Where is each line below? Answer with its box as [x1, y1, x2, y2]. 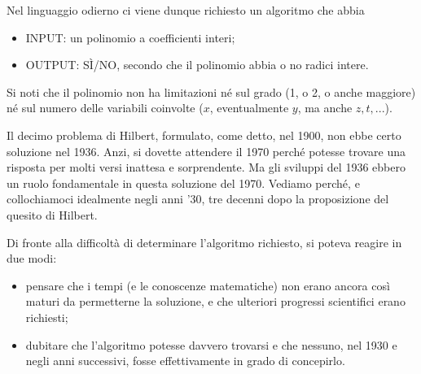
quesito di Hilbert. [7, 206, 98, 223]
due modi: [7, 250, 57, 267]
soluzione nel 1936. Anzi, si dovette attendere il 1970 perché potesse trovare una [7, 142, 406, 159]
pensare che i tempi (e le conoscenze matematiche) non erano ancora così [25, 276, 390, 294]
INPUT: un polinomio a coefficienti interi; [25, 28, 235, 46]
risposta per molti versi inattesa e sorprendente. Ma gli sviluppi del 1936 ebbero [7, 159, 406, 176]
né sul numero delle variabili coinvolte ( [7, 99, 204, 116]
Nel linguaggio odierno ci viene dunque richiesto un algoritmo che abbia [7, 2, 365, 18]
